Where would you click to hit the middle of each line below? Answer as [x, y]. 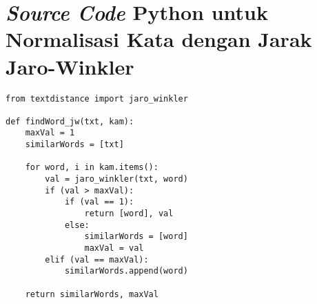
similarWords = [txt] [74, 145]
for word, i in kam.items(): [92, 168]
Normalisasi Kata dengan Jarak [159, 39]
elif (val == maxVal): [97, 259]
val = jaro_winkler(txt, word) [116, 179]
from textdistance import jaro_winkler [97, 98]
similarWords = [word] [136, 237]
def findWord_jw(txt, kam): [70, 121]
